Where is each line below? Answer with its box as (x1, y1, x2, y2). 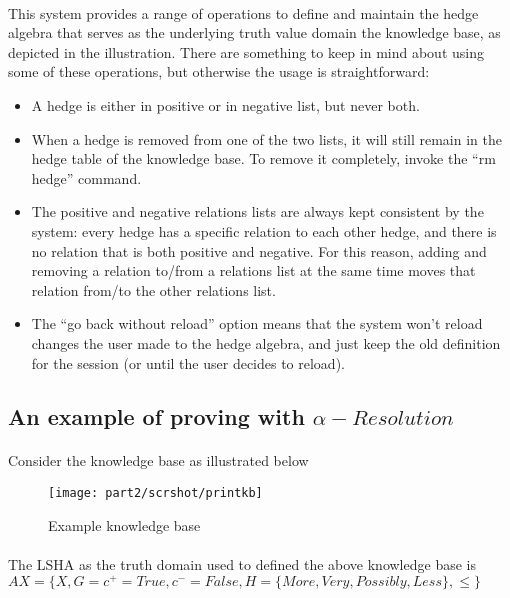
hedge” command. (31, 167, 142, 188)
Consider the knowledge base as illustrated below (8, 450, 309, 471)
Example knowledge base (48, 514, 201, 535)
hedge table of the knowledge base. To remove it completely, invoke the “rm (31, 148, 496, 169)
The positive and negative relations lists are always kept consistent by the (31, 201, 484, 222)
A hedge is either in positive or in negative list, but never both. (31, 94, 420, 115)
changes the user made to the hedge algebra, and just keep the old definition (31, 332, 501, 353)
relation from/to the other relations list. (31, 279, 276, 300)
